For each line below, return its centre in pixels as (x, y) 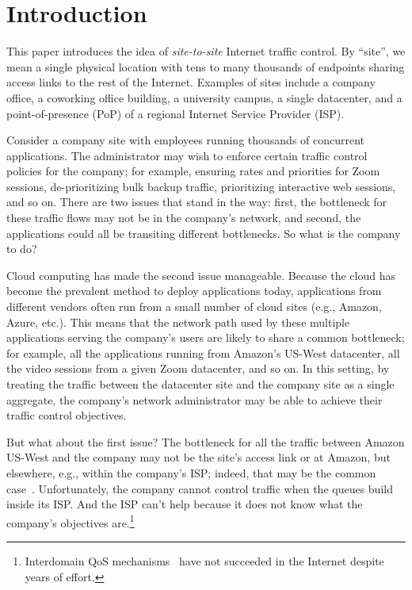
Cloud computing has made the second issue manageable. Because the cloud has (201, 275)
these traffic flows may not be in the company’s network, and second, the (184, 218)
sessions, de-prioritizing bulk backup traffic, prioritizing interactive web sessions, (201, 186)
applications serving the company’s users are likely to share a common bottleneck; (206, 337)
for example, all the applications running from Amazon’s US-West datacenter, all (203, 352)
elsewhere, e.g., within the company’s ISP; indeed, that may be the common (191, 472)
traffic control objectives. (67, 415)
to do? (22, 249)
